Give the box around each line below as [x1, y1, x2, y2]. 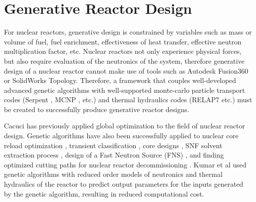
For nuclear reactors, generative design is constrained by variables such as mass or [4, 27, 252, 37]
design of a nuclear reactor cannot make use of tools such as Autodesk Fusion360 [4, 65, 249, 76]
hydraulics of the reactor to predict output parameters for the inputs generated [4, 179, 244, 189]
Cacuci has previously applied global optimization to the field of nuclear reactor [4, 121, 245, 131]
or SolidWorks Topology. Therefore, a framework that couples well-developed [4, 75, 236, 85]
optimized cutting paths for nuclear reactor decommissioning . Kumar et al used [4, 159, 247, 169]
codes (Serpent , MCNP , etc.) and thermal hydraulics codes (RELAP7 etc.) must [4, 94, 253, 105]
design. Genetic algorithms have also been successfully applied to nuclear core [4, 130, 239, 141]
